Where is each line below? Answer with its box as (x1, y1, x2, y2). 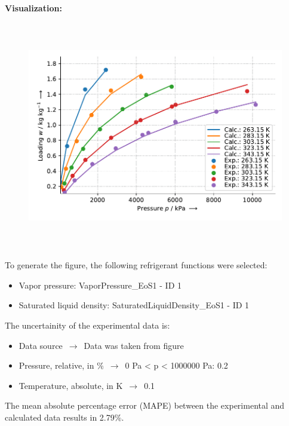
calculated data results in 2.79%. (5, 410, 124, 423)
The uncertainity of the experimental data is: (5, 318, 170, 331)
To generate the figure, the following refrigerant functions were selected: (5, 259, 268, 271)
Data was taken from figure (84, 339, 184, 351)
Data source (19, 339, 63, 351)
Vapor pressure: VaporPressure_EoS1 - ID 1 (19, 278, 182, 291)
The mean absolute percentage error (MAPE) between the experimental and (5, 399, 285, 412)
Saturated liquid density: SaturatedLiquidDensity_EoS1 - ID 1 (19, 299, 250, 311)
